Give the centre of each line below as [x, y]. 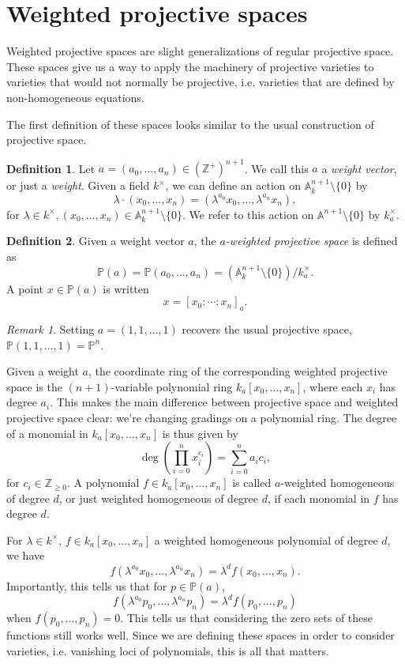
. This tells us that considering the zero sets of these [247, 618]
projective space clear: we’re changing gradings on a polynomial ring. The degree [202, 417]
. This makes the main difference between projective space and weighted [224, 402]
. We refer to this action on [248, 214]
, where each [333, 386]
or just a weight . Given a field [78, 185]
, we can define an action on [233, 185]
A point [25, 288]
